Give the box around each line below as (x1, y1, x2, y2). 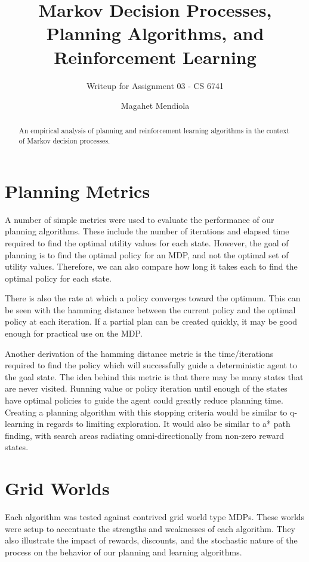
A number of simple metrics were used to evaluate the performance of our (5, 213, 274, 225)
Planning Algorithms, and (46, 21, 264, 45)
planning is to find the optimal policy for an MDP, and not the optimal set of (5, 248, 289, 261)
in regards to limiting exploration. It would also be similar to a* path (36, 417, 291, 430)
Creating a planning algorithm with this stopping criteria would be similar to (5, 405, 288, 418)
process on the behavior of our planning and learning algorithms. (5, 545, 242, 558)
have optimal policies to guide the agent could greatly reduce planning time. (5, 394, 283, 407)
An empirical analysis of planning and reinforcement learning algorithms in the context (18, 126, 290, 136)
